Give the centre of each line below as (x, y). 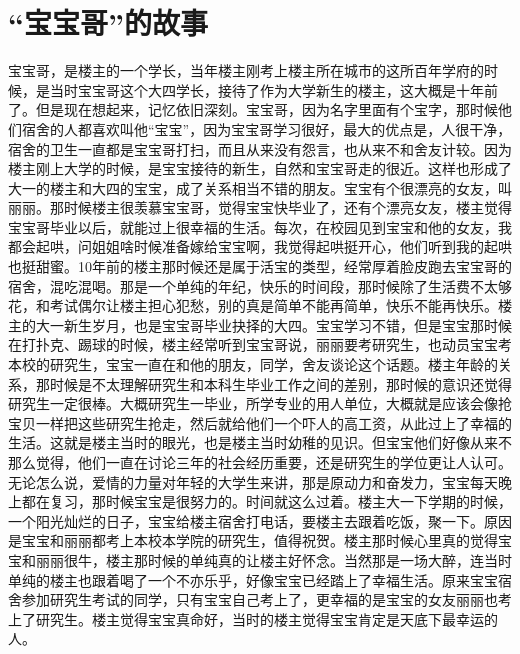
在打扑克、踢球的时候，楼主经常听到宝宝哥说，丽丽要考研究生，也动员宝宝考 (260, 344)
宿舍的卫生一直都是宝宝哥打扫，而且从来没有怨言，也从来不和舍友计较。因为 (260, 148)
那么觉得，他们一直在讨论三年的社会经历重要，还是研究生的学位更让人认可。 (260, 462)
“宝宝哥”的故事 (108, 22)
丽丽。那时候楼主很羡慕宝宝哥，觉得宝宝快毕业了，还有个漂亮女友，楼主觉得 (260, 207)
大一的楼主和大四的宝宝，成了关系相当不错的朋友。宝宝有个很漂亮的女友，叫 (260, 187)
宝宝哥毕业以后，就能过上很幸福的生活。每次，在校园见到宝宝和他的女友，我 (260, 226)
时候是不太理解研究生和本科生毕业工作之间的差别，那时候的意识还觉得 (280, 383)
